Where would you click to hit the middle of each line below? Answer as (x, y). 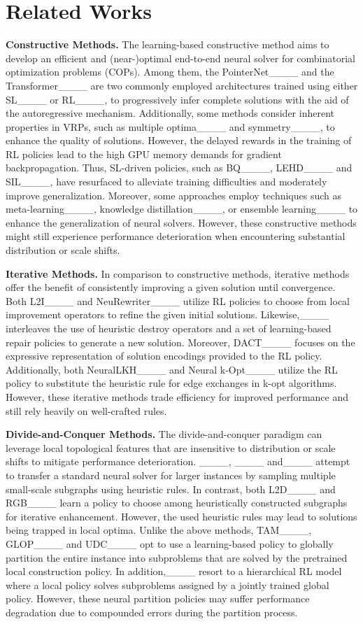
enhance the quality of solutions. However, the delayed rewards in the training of (179, 140)
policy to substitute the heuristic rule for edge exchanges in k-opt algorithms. (171, 383)
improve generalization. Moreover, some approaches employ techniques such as (174, 195)
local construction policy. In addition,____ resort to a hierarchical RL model (174, 571)
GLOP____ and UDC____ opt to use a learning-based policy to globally (170, 543)
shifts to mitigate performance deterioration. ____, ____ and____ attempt (178, 461)
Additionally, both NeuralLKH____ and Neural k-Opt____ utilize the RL (172, 369)
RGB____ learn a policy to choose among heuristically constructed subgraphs (177, 503)
